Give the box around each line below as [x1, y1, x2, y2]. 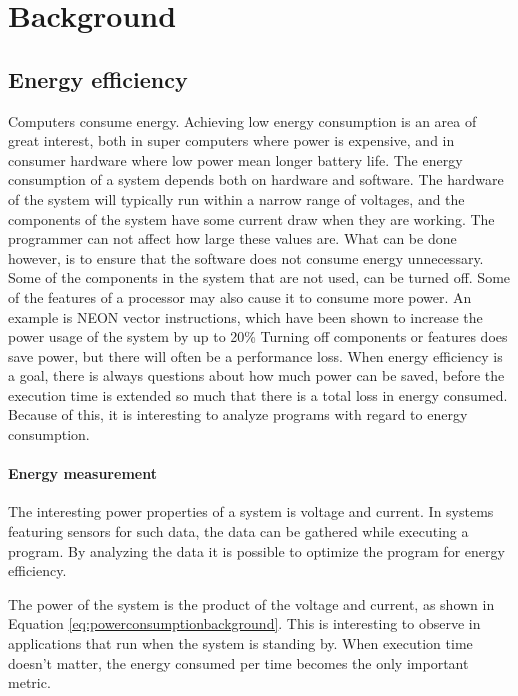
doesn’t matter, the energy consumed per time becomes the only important [8, 652, 469, 673]
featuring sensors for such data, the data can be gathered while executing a [8, 521, 469, 542]
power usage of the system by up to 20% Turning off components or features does [8, 326, 508, 347]
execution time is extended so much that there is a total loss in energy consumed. [8, 384, 508, 405]
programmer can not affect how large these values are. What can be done [8, 228, 457, 249]
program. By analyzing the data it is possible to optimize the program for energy [8, 540, 505, 561]
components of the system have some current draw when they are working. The [8, 208, 495, 229]
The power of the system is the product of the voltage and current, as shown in [8, 593, 495, 614]
